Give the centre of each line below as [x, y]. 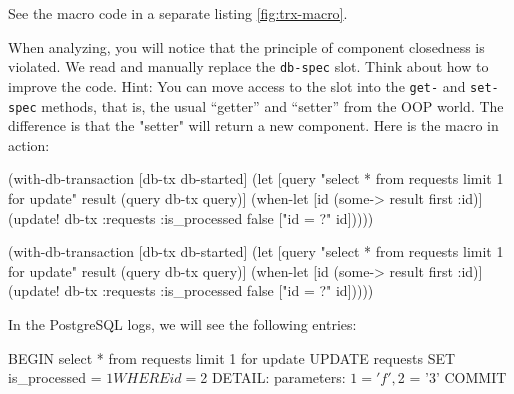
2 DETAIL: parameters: [273, 377]
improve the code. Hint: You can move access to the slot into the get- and [237, 85]
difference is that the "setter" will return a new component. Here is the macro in [253, 125]
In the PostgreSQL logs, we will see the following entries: [182, 323]
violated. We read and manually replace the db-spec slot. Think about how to [248, 66]
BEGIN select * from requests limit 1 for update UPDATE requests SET [232, 357]
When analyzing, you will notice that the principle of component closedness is [246, 46]
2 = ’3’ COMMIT [452, 377]
